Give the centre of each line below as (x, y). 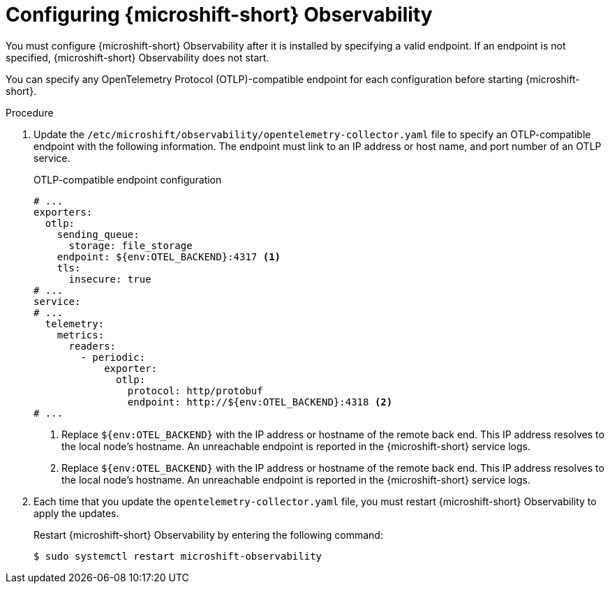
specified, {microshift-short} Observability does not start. (137, 57)
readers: (92, 346)
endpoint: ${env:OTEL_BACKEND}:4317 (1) (169, 256)
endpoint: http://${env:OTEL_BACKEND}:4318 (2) (260, 402)
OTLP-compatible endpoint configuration (128, 179)
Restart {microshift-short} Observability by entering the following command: (208, 535)
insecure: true (110, 279)
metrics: (81, 335)
